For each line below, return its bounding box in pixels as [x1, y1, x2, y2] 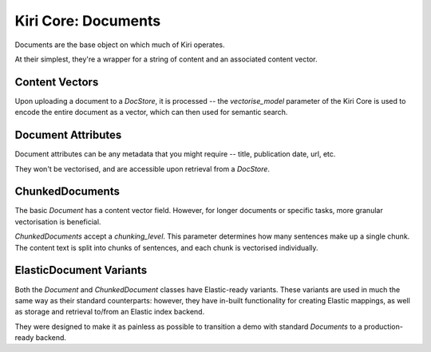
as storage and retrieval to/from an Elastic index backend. [14, 307, 205, 317]
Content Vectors [14, 75, 99, 89]
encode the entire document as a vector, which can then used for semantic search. [14, 108, 288, 117]
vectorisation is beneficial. [14, 216, 101, 227]
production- [363, 322, 403, 331]
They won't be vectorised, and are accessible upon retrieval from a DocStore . [14, 164, 271, 173]
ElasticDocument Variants [14, 263, 148, 277]
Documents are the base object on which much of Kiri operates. [14, 40, 225, 49]
